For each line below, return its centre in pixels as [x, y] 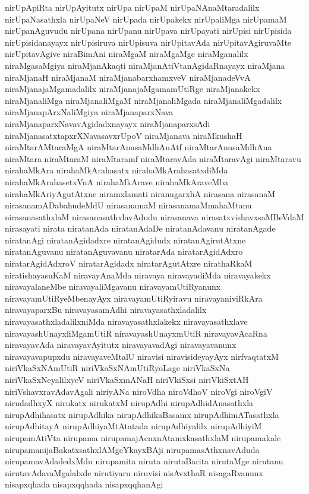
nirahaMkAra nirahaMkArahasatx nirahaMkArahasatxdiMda [116, 170]
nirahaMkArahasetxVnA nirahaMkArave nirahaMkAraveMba [117, 181]
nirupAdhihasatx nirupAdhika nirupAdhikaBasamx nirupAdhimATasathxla [142, 414]
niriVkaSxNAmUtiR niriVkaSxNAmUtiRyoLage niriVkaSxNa [117, 368]
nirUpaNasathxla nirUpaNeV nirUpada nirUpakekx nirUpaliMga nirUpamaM [146, 19]
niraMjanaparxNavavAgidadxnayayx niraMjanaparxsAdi [108, 123]
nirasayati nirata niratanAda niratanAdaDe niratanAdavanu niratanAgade [140, 228]
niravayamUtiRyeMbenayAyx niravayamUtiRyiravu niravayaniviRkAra [134, 298]
